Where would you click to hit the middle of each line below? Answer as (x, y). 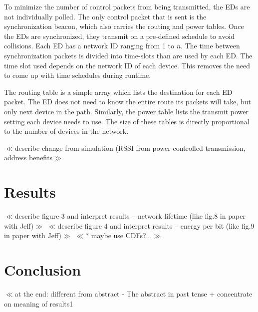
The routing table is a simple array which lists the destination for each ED (118, 92)
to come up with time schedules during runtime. (78, 75)
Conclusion (43, 270)
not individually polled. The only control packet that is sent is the (105, 16)
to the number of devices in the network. (66, 131)
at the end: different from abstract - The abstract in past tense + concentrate (133, 293)
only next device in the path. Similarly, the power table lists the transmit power (127, 111)
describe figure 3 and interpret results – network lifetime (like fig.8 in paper (130, 216)
